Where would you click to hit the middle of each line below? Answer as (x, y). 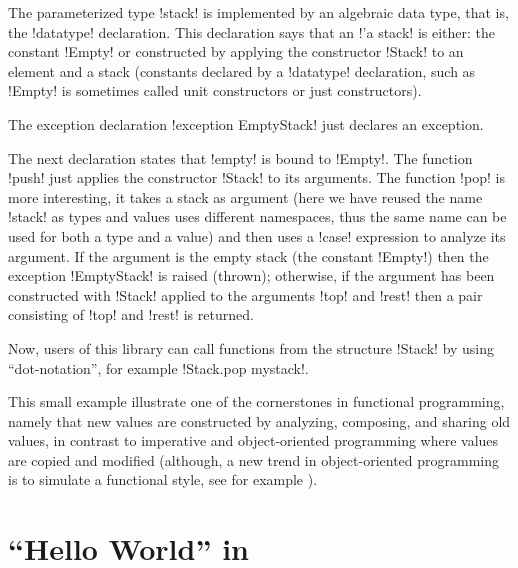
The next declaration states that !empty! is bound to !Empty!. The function (240, 157)
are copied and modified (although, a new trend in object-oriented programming (254, 459)
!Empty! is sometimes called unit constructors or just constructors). (215, 90)
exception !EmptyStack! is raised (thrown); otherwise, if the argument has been (251, 275)
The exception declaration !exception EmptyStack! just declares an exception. (246, 123)
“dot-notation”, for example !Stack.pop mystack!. (158, 367)
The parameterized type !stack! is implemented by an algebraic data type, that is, (258, 12)
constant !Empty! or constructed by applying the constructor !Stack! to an (236, 51)
